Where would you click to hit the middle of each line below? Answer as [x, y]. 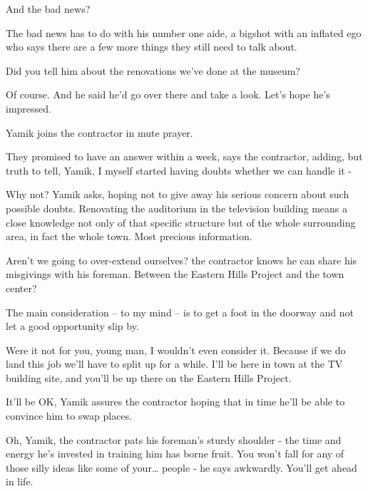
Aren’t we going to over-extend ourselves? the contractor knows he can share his [182, 260]
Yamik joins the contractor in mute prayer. [99, 132]
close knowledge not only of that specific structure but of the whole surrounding [181, 222]
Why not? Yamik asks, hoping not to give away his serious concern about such [178, 194]
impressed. [29, 108]
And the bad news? [48, 9]
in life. [20, 481]
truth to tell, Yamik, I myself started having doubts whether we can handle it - [179, 170]
